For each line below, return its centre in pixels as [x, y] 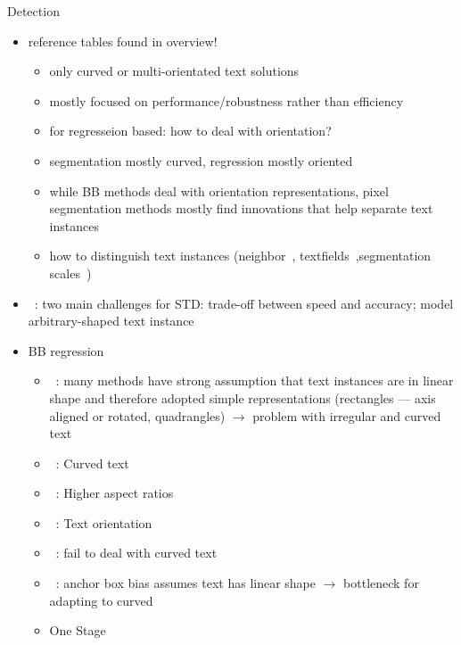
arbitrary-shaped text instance [111, 321]
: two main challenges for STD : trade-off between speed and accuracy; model [244, 303]
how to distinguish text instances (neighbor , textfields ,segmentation [240, 256]
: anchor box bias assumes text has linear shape [186, 583]
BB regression [66, 350]
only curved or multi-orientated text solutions [174, 71]
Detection [33, 11]
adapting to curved [101, 600]
